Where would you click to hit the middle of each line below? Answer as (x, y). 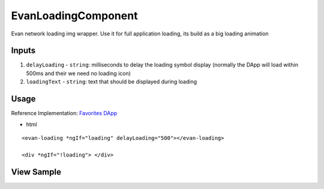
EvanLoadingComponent (74, 16)
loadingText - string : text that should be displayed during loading (112, 82)
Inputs (23, 51)
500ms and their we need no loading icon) (79, 73)
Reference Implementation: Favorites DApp (64, 113)
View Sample (36, 172)
